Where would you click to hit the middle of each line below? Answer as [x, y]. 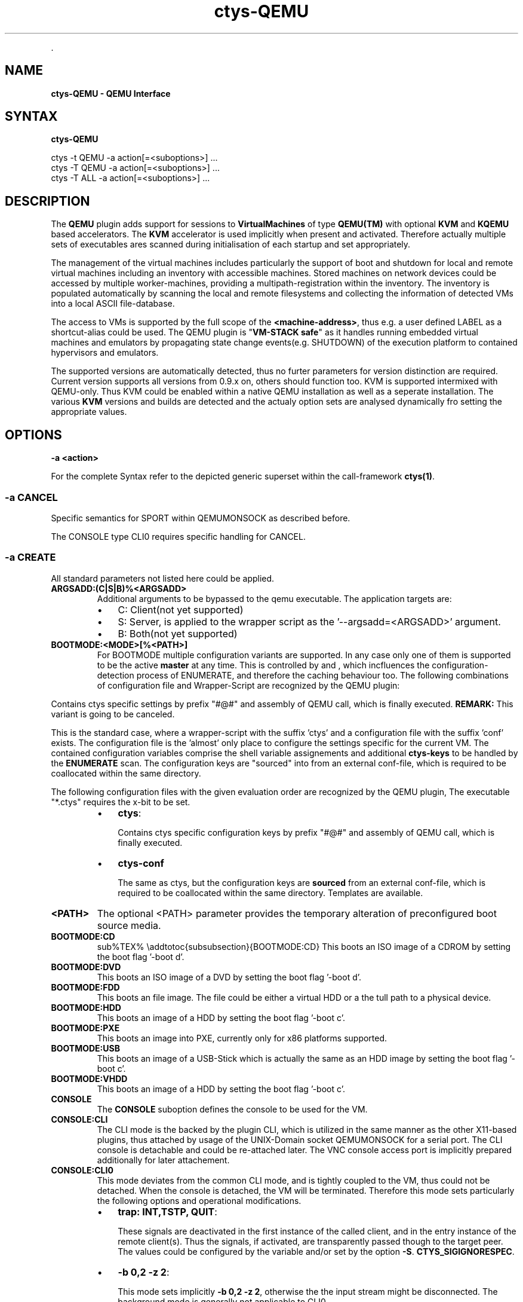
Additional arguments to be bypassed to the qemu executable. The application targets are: [274, 598]
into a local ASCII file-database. [113, 304]
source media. [129, 925]
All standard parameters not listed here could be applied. [163, 578]
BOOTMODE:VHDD [89, 1078]
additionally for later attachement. [163, 1160]
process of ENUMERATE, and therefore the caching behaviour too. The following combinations [322, 675]
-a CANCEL [31, 497]
